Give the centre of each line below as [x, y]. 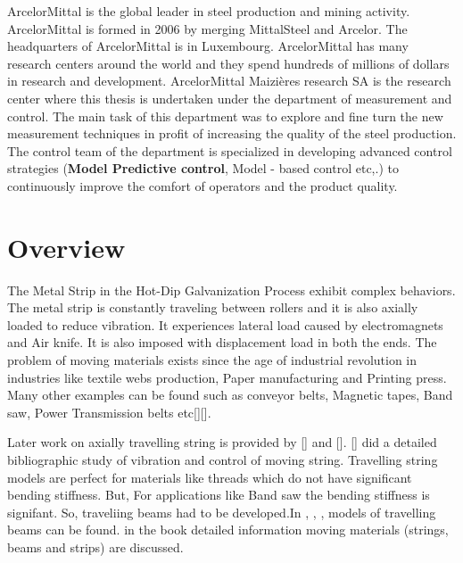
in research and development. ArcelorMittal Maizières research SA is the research [229, 81]
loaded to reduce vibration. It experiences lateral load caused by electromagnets [225, 324]
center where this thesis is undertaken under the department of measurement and [230, 98]
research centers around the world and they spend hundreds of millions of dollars [228, 63]
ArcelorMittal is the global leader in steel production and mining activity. [209, 11]
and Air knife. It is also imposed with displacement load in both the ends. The [222, 342]
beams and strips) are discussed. [95, 546]
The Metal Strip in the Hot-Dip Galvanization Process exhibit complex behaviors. [231, 290]
